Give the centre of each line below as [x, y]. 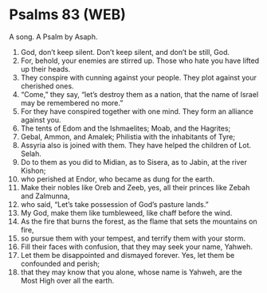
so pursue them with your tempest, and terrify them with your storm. [133, 238]
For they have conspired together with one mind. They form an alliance [137, 111]
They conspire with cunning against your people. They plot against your [139, 77]
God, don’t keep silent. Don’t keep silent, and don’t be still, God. [125, 52]
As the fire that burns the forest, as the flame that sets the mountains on [139, 221]
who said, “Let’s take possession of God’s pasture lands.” [115, 204]
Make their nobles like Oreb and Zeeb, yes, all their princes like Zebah [135, 187]
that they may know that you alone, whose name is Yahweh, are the [131, 272]
